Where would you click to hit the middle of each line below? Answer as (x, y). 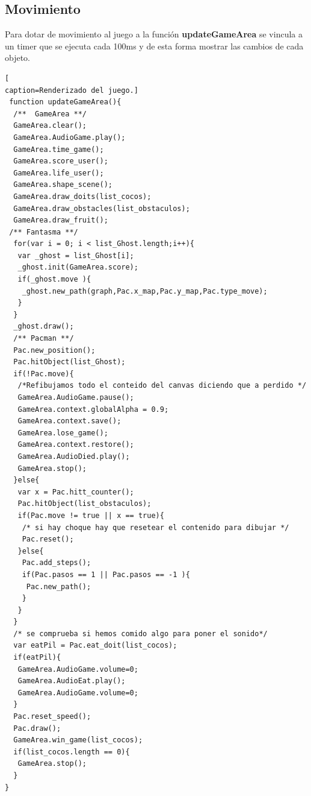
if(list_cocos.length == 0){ (72, 752)
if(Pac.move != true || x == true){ (91, 515)
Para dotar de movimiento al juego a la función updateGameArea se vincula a (154, 34)
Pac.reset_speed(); (52, 717)
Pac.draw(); (37, 728)
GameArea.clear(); (50, 126)
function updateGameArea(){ (65, 102)
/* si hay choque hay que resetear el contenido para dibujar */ (155, 527)
